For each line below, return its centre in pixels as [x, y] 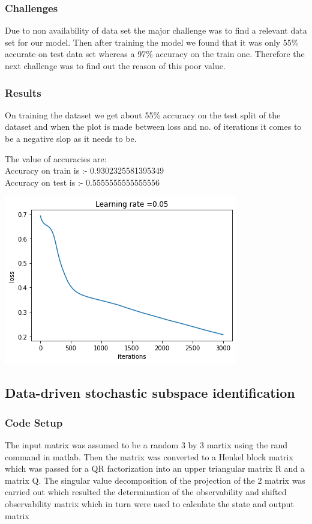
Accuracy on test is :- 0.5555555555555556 [82, 182]
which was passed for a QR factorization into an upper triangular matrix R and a [155, 468]
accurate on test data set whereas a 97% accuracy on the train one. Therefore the [155, 54]
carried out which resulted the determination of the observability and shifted [146, 492]
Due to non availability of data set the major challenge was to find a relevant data [156, 30]
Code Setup [34, 422]
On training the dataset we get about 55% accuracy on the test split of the [143, 114]
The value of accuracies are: [56, 158]
